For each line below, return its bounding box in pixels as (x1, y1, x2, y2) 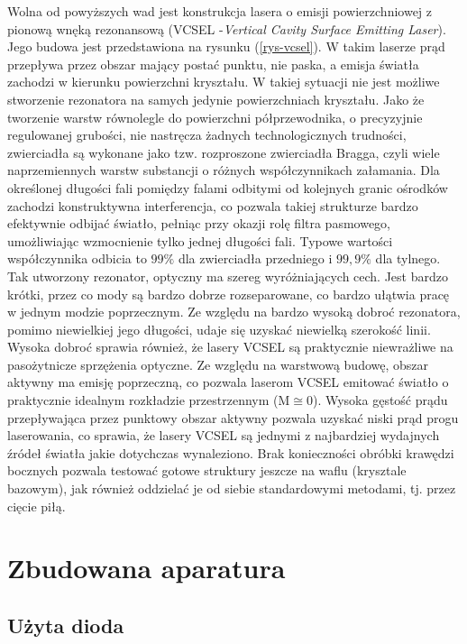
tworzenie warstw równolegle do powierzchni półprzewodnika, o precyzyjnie (7, 107, 423, 126)
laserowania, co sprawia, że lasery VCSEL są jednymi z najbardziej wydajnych (7, 426, 440, 445)
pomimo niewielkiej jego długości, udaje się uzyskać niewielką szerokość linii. (7, 319, 431, 338)
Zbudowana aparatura (7, 549, 286, 586)
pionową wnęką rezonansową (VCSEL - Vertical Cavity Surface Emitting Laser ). (7, 19, 446, 38)
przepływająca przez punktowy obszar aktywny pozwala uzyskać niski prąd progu (7, 408, 459, 427)
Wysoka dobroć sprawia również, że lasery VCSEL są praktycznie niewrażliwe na (7, 337, 453, 356)
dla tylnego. (375, 249, 441, 268)
